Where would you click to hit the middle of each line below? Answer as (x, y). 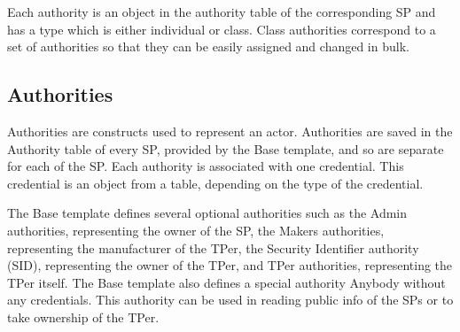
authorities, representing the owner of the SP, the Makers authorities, (196, 230)
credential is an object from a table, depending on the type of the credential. (215, 183)
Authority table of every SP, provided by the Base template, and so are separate (226, 148)
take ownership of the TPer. (83, 317)
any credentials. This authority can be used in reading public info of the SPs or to (230, 300)
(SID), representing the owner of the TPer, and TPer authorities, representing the (230, 265)
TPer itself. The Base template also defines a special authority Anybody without (226, 282)
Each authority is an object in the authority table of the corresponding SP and (222, 12)
